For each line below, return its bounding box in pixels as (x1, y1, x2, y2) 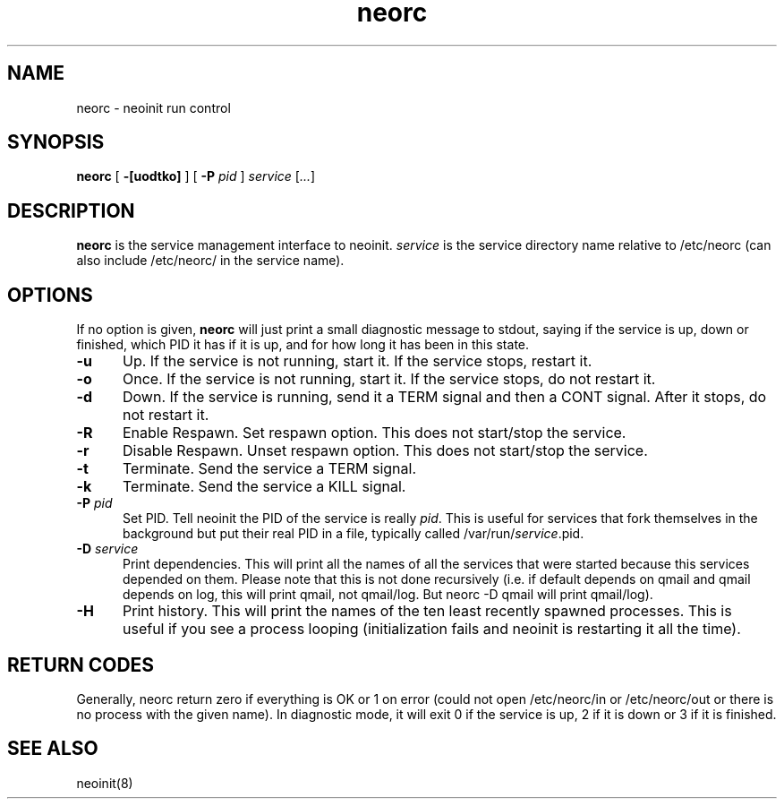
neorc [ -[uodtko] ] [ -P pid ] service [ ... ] (76, 168, 316, 184)
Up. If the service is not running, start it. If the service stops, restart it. (122, 352, 592, 371)
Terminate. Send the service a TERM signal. (122, 459, 416, 478)
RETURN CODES (7, 653, 155, 676)
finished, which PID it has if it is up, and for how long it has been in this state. (76, 337, 530, 353)
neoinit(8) (76, 775, 133, 791)
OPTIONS (7, 283, 93, 306)
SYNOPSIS (7, 131, 105, 154)
